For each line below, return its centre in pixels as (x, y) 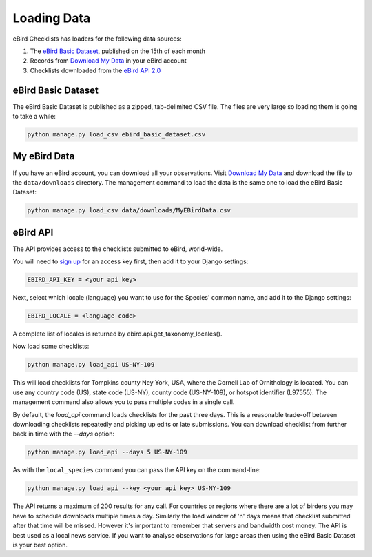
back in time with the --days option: (64, 434)
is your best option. (40, 545)
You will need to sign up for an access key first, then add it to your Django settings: (131, 261)
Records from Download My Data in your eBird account (108, 61)
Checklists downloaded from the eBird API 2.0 (95, 70)
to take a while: (34, 117)
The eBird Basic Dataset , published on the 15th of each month (118, 51)
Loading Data (52, 18)
